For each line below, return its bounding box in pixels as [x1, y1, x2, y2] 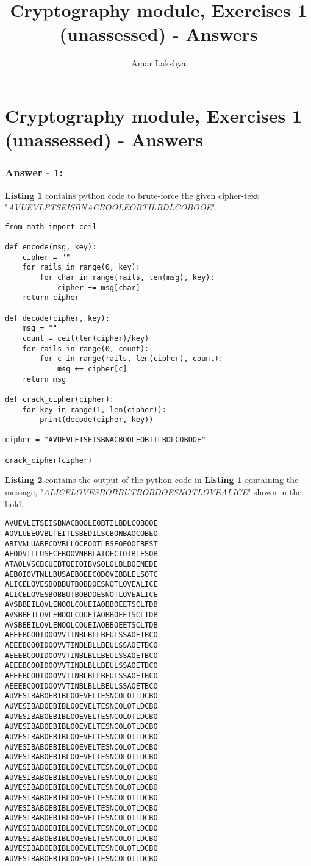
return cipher [22, 293, 79, 302]
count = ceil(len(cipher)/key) [22, 334, 149, 343]
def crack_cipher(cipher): [5, 395, 114, 404]
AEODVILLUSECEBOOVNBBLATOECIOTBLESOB [5, 549, 158, 559]
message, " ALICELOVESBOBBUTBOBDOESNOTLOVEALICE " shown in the [5, 485, 302, 498]
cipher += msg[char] [57, 283, 140, 292]
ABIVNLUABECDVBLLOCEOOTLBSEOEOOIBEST [5, 539, 158, 548]
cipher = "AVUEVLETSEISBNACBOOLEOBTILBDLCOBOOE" [5, 435, 206, 445]
